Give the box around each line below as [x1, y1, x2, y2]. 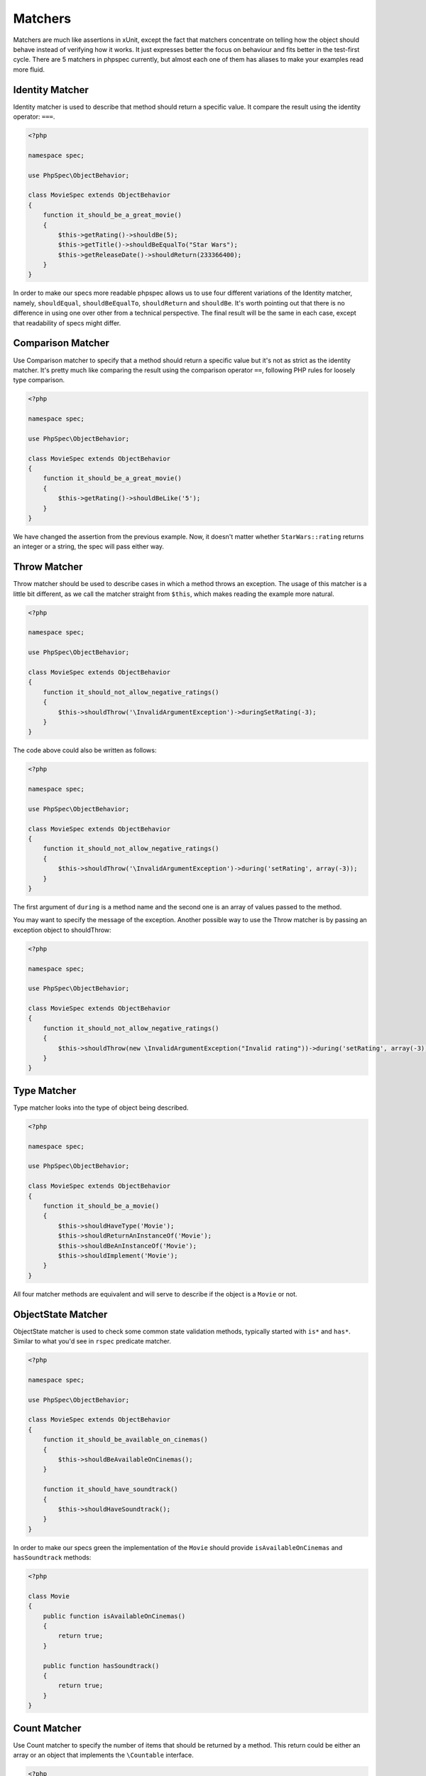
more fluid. [13, 65, 45, 74]
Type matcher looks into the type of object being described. [13, 1103, 189, 1112]
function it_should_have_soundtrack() [43, 1485, 178, 1493]
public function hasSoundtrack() [43, 1662, 160, 1669]
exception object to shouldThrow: [13, 926, 111, 934]
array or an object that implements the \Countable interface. [13, 1751, 195, 1759]
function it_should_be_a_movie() [43, 1202, 160, 1211]
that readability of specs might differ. [13, 318, 121, 327]
